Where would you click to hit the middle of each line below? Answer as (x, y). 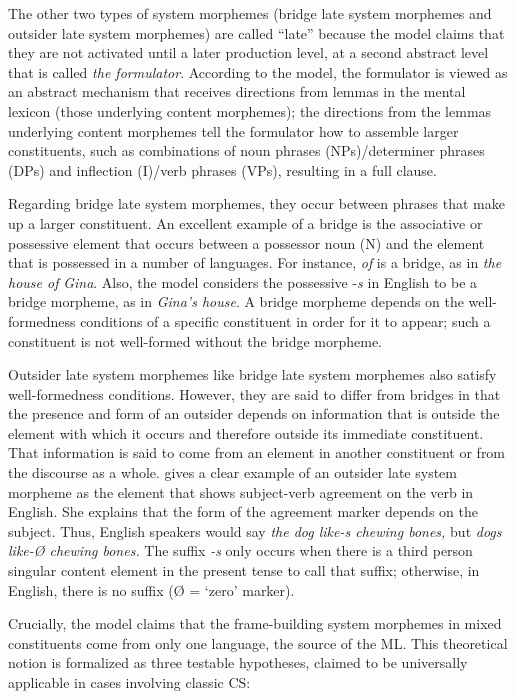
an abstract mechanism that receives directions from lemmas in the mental (237, 91)
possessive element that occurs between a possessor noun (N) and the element (246, 242)
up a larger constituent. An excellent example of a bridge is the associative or (245, 222)
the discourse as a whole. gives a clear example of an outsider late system (232, 472)
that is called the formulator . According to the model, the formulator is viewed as (258, 71)
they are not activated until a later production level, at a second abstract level (248, 52)
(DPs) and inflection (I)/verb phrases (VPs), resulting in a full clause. (222, 169)
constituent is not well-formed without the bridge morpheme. (195, 340)
